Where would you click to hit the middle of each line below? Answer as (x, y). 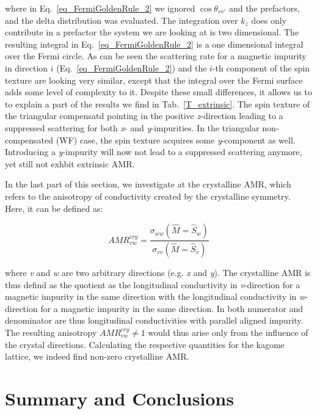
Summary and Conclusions (119, 398)
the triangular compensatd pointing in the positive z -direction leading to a (144, 116)
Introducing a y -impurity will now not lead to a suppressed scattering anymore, (154, 152)
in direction (27, 67)
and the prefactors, (264, 8)
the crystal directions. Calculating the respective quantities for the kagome (145, 344)
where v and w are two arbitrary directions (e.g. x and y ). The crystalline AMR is (158, 272)
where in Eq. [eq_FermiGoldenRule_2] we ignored (100, 8)
